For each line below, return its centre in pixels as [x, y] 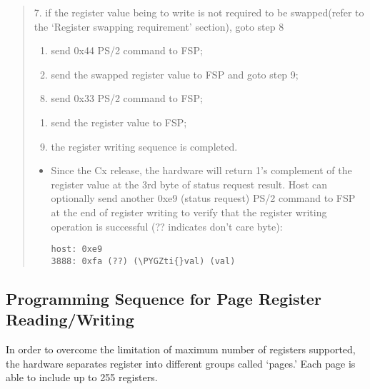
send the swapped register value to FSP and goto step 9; [175, 74]
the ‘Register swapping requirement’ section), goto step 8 [159, 26]
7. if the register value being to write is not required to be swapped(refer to [199, 12]
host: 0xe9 [77, 249]
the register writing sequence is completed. [144, 146]
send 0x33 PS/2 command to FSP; [127, 98]
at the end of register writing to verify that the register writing [189, 212]
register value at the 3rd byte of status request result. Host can [189, 184]
